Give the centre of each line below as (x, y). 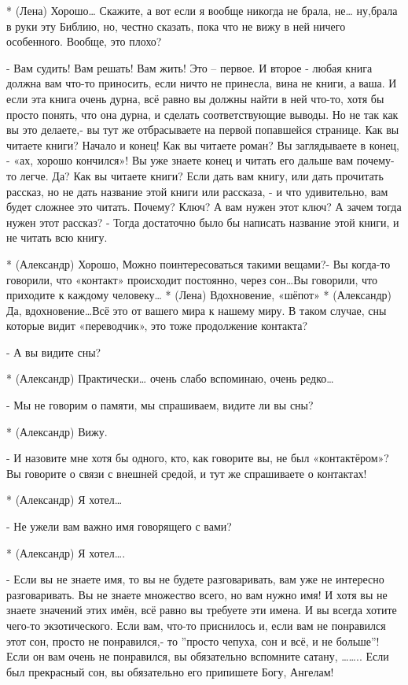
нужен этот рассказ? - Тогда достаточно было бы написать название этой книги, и (203, 222)
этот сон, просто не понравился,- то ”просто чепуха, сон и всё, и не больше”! (193, 641)
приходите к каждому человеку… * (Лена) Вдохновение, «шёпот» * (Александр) (199, 295)
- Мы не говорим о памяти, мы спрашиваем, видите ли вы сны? (160, 405)
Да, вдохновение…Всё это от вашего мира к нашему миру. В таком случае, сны (197, 310)
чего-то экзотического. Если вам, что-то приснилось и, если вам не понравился (196, 625)
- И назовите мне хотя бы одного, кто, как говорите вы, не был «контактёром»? (198, 458)
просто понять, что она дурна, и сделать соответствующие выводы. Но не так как (202, 114)
